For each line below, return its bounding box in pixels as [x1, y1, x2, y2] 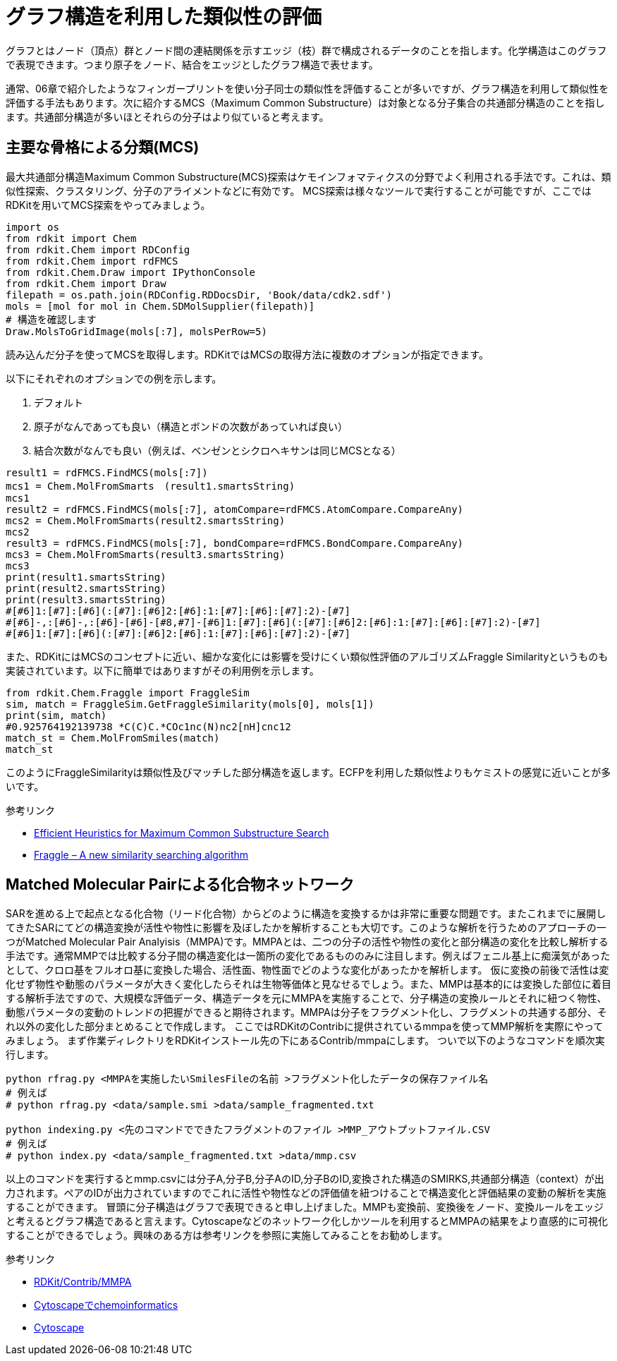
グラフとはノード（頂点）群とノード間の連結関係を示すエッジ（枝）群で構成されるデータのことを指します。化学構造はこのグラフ [6, 44, 607, 56]
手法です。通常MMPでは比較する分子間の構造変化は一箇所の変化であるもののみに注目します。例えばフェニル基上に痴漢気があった [6, 950, 611, 962]
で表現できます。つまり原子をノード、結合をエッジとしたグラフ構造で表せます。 [6, 58, 379, 71]
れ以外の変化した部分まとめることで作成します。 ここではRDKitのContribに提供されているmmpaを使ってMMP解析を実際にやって [6, 1020, 604, 1033]
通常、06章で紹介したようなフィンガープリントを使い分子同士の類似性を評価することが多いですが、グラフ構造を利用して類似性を [6, 82, 609, 95]
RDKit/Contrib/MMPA [34, 1276, 132, 1288]
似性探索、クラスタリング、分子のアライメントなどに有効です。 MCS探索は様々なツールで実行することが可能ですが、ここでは [6, 184, 592, 197]
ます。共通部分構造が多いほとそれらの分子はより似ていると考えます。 [6, 110, 329, 123]
